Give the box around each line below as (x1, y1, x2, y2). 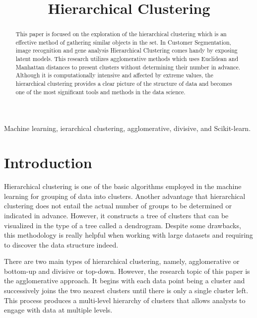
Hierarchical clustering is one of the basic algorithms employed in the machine (4, 181, 242, 191)
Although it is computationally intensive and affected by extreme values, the (15, 71, 213, 79)
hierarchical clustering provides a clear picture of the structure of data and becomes (15, 79, 232, 88)
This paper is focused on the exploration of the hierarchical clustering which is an (15, 30, 227, 38)
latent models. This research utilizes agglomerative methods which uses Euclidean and (15, 55, 239, 63)
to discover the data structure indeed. (4, 239, 119, 250)
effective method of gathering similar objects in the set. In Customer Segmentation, (15, 38, 231, 46)
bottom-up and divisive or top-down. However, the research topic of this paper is (4, 265, 250, 276)
